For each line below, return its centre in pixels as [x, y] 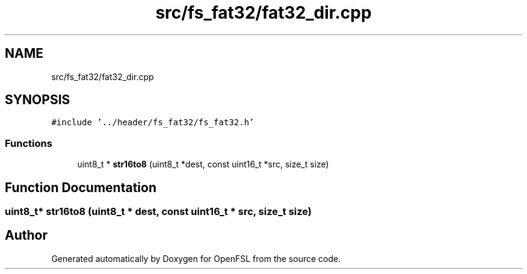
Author [26, 235]
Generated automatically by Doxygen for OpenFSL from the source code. [196, 258]
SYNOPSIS [38, 100]
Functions [29, 143]
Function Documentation [81, 187]
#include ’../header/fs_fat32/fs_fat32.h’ [153, 123]
